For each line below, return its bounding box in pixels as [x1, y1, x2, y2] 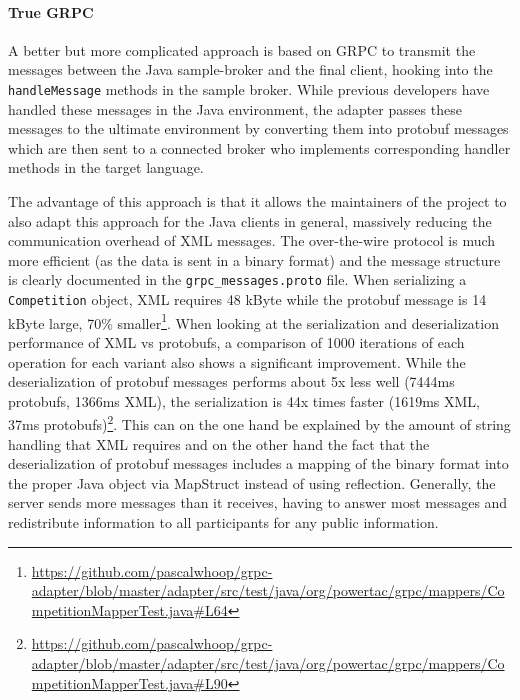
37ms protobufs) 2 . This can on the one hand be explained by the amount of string [8, 411, 511, 434]
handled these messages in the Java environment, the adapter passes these [8, 98, 462, 119]
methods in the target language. [8, 157, 204, 178]
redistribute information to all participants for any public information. [8, 511, 439, 532]
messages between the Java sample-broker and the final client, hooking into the [8, 59, 493, 80]
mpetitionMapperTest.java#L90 [31, 672, 228, 693]
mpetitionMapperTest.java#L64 [31, 599, 228, 620]
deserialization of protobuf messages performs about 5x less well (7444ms [8, 371, 455, 392]
